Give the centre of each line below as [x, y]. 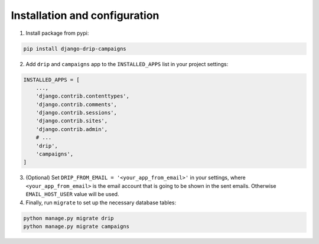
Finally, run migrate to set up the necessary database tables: [101, 202]
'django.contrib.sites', [72, 121]
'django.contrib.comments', [77, 104]
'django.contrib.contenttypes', [83, 96]
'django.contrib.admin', [72, 129]
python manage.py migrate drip [69, 218]
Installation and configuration [85, 15]
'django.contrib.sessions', [77, 113]
